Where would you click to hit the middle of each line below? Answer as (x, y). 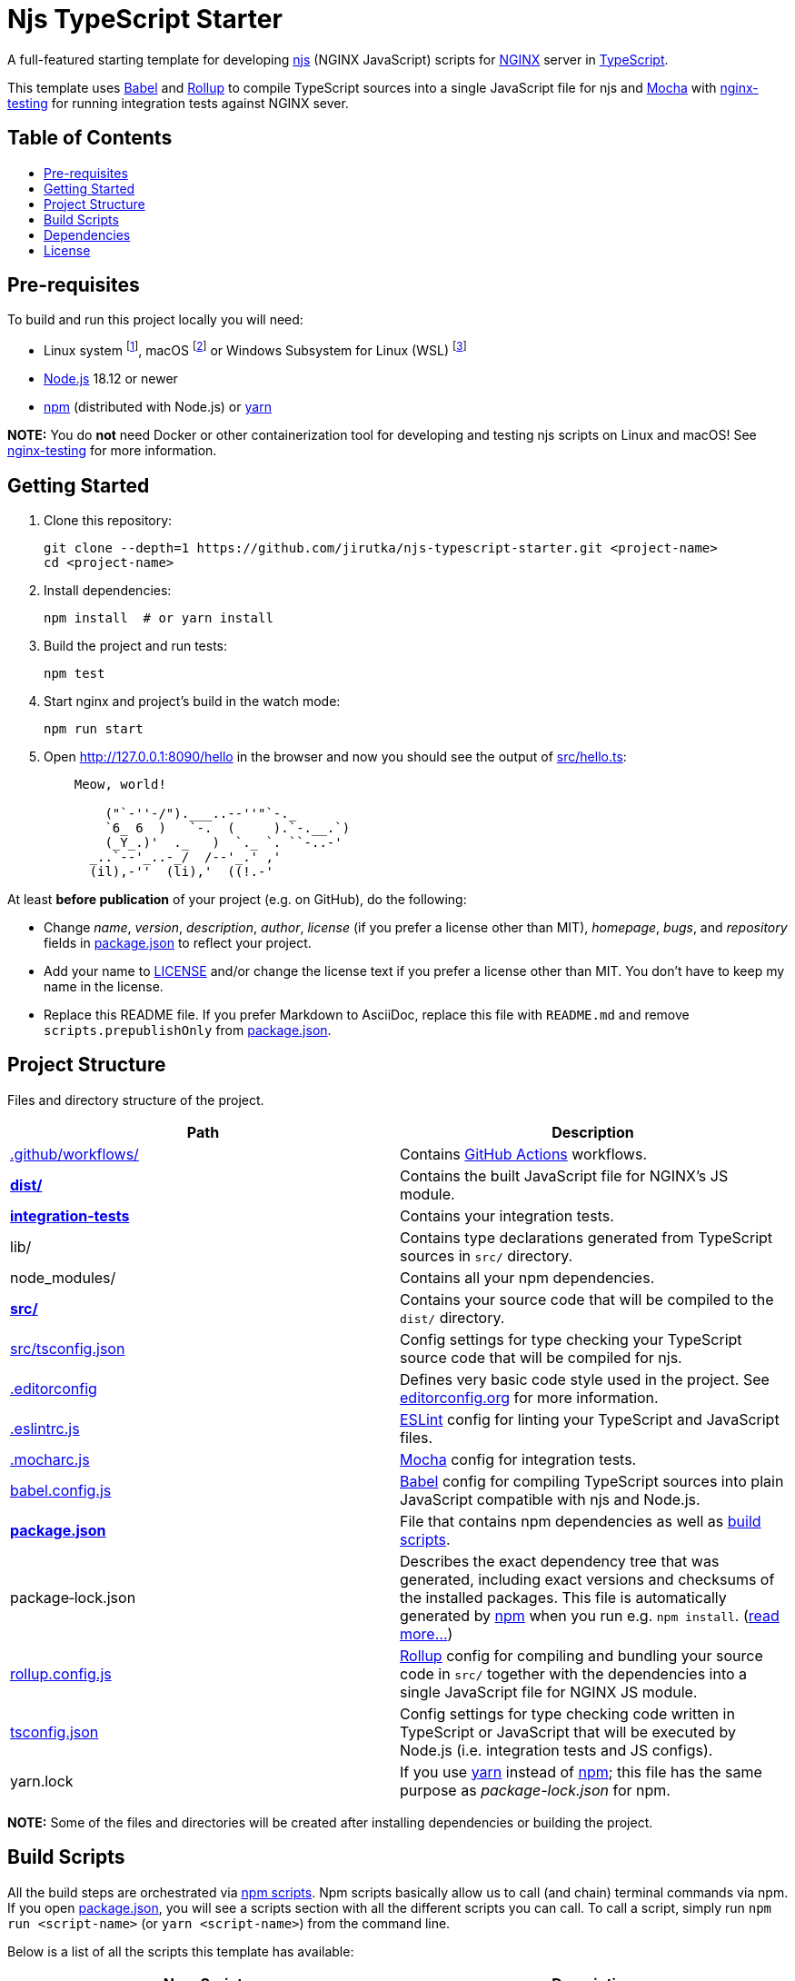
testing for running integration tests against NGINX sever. (178, 103)
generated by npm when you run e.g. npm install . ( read (590, 1615)
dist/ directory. (452, 1317)
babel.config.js (61, 1490)
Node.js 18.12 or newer (111, 379)
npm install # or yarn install (159, 617)
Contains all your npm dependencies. (527, 1277)
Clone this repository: (108, 520)
